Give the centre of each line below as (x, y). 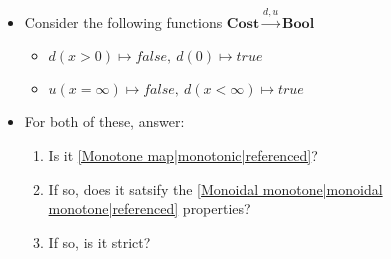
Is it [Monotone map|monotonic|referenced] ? (183, 154)
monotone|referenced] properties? (149, 208)
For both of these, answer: (104, 121)
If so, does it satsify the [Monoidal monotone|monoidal (215, 188)
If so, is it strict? (99, 241)
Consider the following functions (123, 21)
